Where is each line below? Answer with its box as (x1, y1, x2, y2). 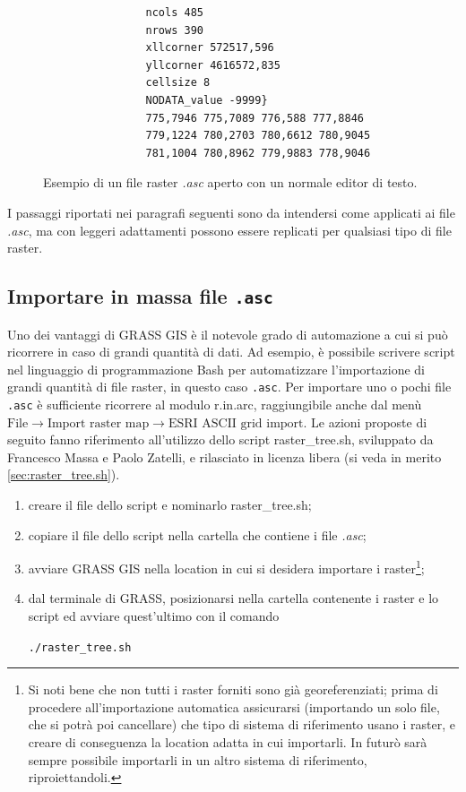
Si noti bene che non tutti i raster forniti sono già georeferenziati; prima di (28, 680, 438, 699)
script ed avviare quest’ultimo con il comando (28, 607, 280, 624)
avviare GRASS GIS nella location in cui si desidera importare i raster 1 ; (28, 556, 425, 577)
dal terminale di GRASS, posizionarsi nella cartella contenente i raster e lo (28, 589, 439, 607)
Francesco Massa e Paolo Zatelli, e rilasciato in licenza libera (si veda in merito (7, 447, 442, 466)
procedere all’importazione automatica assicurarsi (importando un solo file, (28, 697, 440, 716)
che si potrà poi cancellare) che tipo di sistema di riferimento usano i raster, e (28, 715, 455, 734)
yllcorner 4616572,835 (145, 58, 280, 72)
